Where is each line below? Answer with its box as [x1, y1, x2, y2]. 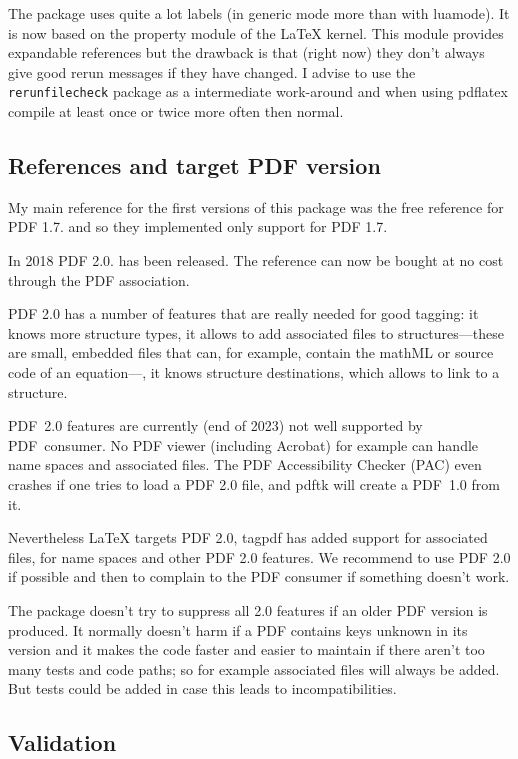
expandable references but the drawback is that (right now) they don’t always [8, 42, 485, 63]
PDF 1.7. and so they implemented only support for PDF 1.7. [8, 216, 388, 237]
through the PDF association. [8, 269, 190, 290]
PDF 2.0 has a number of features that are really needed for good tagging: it [8, 303, 479, 324]
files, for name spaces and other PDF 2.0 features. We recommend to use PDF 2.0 [8, 546, 511, 567]
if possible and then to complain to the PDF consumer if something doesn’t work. [8, 566, 510, 587]
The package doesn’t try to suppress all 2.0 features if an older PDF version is [8, 599, 488, 620]
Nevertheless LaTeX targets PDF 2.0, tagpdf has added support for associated [8, 527, 488, 548]
